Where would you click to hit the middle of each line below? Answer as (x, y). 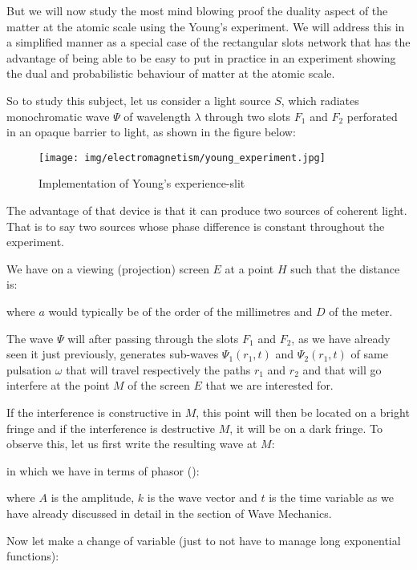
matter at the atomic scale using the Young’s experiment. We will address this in (206, 26)
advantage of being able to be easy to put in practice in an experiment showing (201, 57)
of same (369, 354)
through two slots (248, 116)
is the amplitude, (93, 497)
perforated (372, 116)
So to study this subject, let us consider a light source (139, 100)
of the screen (159, 385)
